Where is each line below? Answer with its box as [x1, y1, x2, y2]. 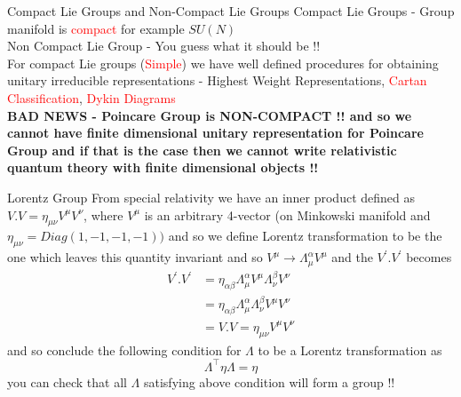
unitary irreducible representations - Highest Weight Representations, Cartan [7, 71, 427, 90]
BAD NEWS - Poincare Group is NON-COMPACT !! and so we [7, 106, 412, 124]
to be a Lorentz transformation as [258, 340, 442, 359]
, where [83, 205, 123, 224]
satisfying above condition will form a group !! [143, 372, 395, 391]
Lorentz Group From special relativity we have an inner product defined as [7, 187, 416, 206]
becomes [406, 248, 452, 266]
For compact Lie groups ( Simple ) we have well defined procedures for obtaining [7, 53, 439, 72]
